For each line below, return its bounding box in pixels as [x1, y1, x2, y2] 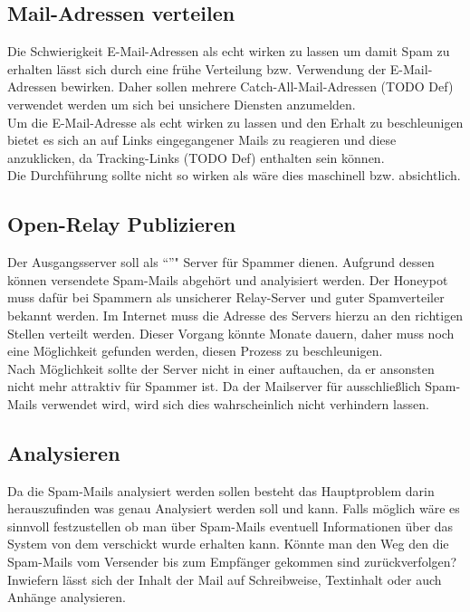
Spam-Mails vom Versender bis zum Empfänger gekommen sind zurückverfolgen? [7, 552, 457, 571]
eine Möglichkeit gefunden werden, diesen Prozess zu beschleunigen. [7, 341, 383, 360]
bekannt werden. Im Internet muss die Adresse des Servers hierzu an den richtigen [7, 305, 464, 324]
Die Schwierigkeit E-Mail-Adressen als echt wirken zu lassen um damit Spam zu [7, 42, 450, 61]
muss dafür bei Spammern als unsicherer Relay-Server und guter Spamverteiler [7, 288, 445, 307]
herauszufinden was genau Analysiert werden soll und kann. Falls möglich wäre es [7, 499, 460, 518]
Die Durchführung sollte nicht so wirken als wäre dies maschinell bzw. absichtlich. [7, 166, 461, 185]
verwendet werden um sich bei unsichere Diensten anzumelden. [7, 94, 356, 113]
